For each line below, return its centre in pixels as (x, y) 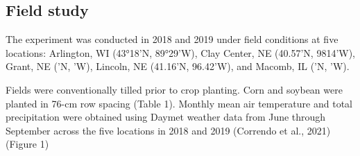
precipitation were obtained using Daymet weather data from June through (166, 117)
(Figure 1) (27, 144)
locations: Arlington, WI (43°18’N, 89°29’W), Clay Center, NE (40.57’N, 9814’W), (180, 52)
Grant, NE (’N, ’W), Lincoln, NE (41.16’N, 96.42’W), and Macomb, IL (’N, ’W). (178, 66)
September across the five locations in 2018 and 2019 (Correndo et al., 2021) (168, 130)
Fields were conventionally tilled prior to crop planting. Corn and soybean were (174, 89)
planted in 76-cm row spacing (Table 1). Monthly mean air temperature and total (179, 103)
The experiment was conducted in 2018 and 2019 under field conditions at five (172, 39)
